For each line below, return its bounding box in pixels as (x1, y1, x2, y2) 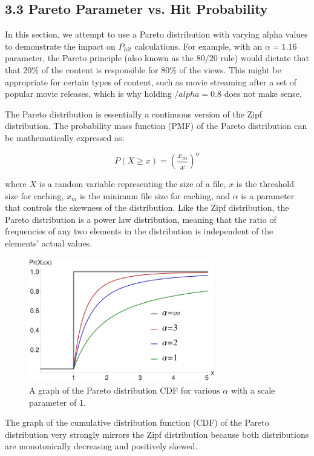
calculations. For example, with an (134, 39, 263, 52)
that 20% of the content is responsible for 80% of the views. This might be (5, 63, 281, 76)
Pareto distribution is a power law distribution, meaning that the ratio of (5, 213, 276, 225)
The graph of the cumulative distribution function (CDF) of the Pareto (5, 416, 269, 429)
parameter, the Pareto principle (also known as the (5, 51, 194, 64)
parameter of (29, 395, 77, 408)
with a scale (231, 384, 275, 397)
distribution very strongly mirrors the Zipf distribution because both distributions (5, 428, 309, 440)
